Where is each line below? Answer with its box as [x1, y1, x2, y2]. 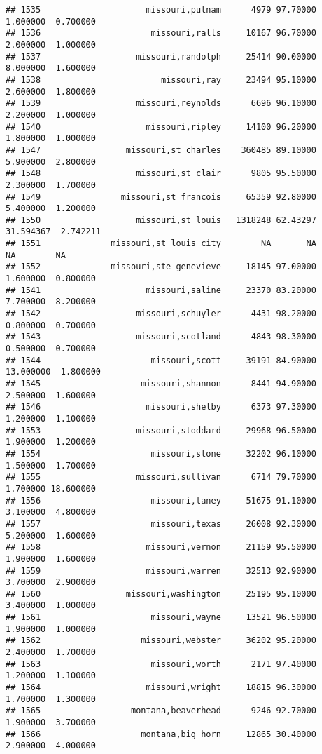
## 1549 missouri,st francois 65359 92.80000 [6, 191, 316, 202]
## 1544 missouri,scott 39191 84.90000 [6, 355, 316, 365]
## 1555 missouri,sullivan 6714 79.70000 [6, 472, 316, 483]
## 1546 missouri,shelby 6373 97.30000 [6, 402, 316, 412]
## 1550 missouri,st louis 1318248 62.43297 [6, 215, 316, 225]
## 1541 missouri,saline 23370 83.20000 [6, 285, 316, 295]
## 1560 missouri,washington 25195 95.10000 [6, 588, 316, 599]
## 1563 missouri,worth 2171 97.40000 [6, 659, 316, 669]
